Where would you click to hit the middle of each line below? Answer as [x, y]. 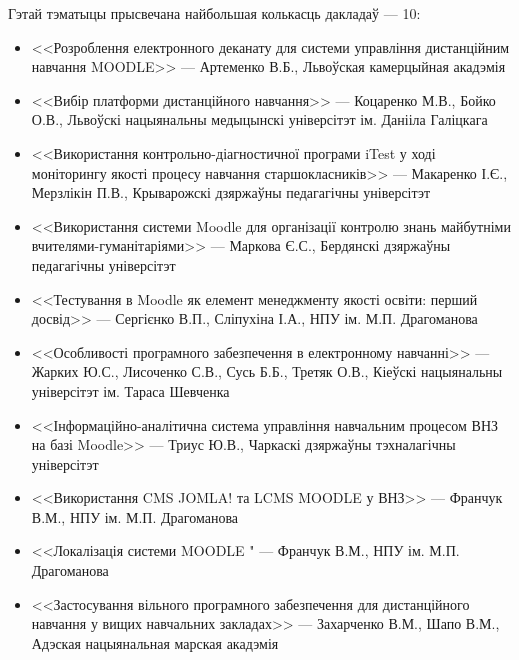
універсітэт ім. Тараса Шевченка [130, 390]
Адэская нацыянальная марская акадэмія [155, 642]
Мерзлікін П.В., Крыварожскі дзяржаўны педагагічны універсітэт [231, 192]
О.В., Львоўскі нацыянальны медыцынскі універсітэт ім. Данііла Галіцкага [259, 119]
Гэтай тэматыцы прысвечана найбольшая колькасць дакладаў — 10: [214, 13]
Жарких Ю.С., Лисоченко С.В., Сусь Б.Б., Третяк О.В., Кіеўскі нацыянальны [267, 371]
